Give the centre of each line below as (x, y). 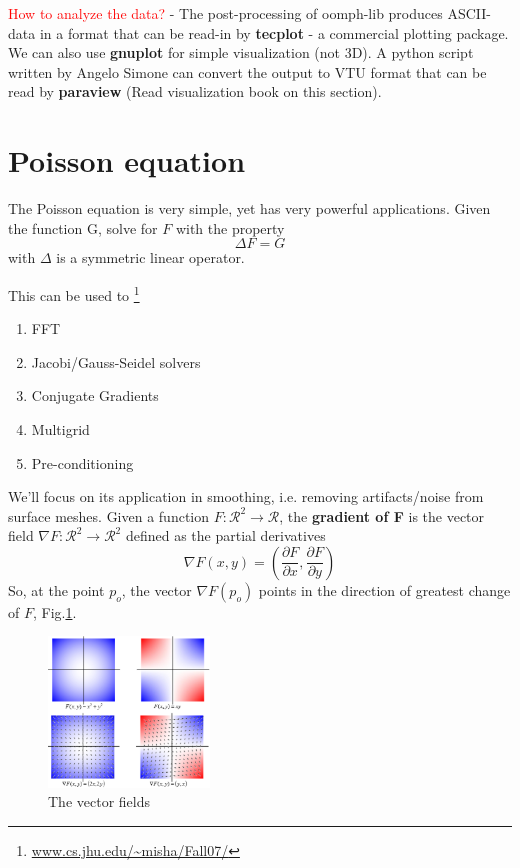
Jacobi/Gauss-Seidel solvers (116, 361)
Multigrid (60, 428)
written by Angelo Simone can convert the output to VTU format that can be (247, 71)
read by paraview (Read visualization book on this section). (195, 91)
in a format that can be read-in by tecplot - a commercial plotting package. (274, 32)
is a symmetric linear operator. (150, 257)
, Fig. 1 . (54, 611)
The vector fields (99, 801)
